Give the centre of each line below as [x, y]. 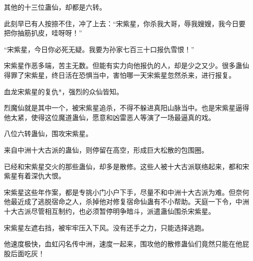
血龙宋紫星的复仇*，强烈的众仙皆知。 [63, 91]
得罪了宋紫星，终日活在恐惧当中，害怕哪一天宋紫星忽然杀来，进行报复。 [120, 75]
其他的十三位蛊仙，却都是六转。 [55, 7]
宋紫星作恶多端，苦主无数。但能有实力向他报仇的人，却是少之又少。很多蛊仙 [126, 65]
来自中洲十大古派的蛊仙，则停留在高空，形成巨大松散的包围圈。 [106, 149]
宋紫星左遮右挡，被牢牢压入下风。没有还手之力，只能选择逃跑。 [106, 227]
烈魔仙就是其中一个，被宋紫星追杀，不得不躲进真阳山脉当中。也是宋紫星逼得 [126, 108]
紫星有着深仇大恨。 [35, 176]
